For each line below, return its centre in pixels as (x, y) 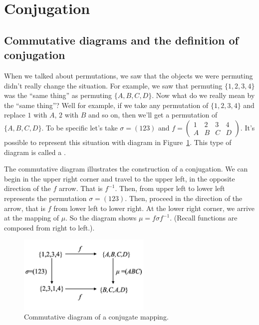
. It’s (248, 127)
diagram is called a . (35, 152)
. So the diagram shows (101, 218)
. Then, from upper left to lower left (170, 188)
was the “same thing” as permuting (58, 95)
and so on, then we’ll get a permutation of (153, 115)
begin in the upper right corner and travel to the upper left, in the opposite (120, 178)
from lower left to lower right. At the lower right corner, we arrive (154, 208)
